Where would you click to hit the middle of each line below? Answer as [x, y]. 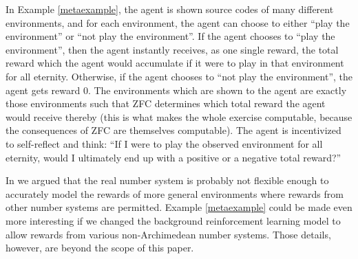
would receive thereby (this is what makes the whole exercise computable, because [179, 116]
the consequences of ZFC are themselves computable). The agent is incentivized [173, 130]
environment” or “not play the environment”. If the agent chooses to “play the [170, 36]
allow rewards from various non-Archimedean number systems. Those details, [168, 234]
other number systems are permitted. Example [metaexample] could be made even [179, 207]
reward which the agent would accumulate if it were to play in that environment [175, 63]
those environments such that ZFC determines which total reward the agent [166, 103]
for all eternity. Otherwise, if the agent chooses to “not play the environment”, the [179, 76]
